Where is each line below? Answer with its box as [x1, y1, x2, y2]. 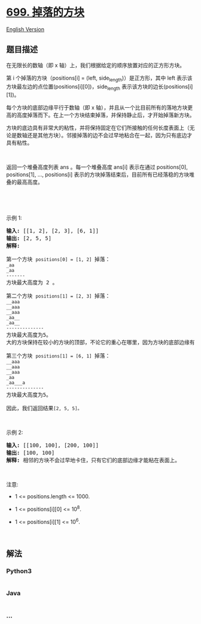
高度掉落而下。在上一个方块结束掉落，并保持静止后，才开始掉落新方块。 [16, 111, 195, 119]
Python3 [6, 567, 32, 575]
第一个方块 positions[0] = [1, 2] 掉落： [6, 256, 111, 263]
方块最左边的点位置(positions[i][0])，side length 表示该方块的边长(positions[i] [6, 83, 193, 92]
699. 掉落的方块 [6, 5, 85, 19]
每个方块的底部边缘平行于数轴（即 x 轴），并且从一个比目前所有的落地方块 [6, 104, 188, 111]
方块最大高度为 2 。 [6, 279, 58, 286]
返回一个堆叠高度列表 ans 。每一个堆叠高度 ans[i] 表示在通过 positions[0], [6, 163, 188, 171]
